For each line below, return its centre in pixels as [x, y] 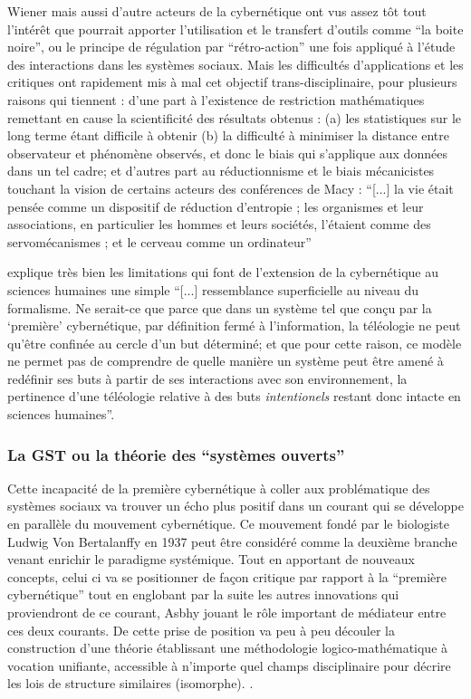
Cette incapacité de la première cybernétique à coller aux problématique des [219, 488]
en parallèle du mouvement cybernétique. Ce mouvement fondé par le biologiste [228, 524]
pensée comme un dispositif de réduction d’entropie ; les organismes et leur [216, 206]
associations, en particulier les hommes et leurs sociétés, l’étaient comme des [219, 224]
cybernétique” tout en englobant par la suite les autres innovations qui [203, 594]
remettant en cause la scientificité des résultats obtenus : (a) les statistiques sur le [234, 117]
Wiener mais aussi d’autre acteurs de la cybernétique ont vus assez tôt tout [217, 11]
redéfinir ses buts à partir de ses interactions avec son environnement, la [207, 378]
